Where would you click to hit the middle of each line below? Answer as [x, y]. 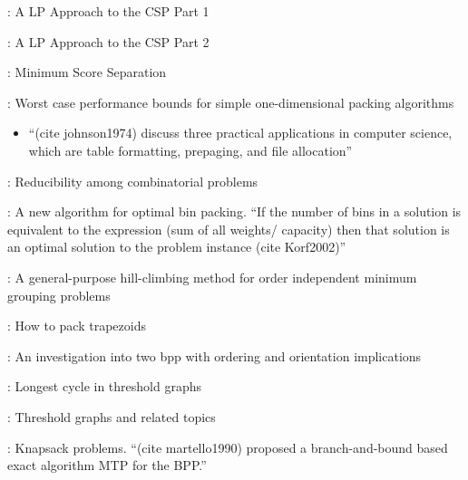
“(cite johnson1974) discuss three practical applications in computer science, [240, 133]
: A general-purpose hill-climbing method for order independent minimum [212, 277]
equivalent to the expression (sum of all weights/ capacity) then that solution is [229, 229]
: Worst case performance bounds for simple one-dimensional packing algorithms [231, 102]
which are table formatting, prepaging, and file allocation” [190, 150]
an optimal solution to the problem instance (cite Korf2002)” [177, 247]
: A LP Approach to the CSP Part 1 [108, 11]
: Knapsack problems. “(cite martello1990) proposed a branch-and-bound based [228, 447]
